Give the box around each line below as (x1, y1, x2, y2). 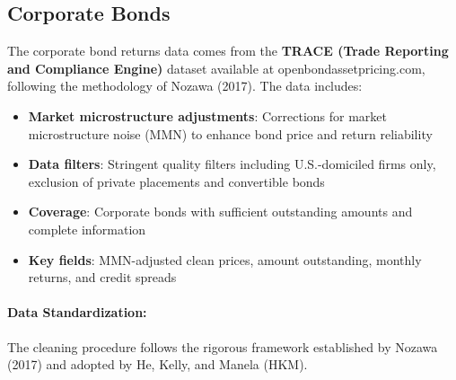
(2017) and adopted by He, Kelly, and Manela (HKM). (7, 355, 308, 374)
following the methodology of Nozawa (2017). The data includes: (7, 76, 363, 95)
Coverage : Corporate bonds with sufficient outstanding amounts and (28, 202, 413, 221)
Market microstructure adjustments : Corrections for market (28, 106, 388, 125)
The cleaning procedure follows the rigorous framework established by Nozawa (7, 337, 438, 356)
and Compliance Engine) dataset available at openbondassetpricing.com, (7, 58, 425, 77)
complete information (28, 219, 146, 238)
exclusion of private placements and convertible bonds (28, 172, 325, 190)
